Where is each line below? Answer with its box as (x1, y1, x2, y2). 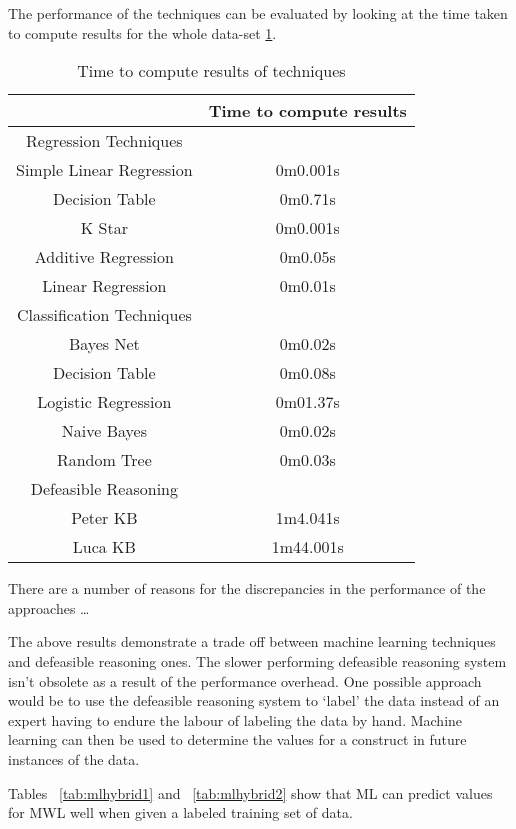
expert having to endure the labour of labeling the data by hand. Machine (8, 709, 463, 730)
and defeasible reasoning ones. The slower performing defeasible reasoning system (8, 650, 507, 671)
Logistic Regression (37, 390, 172, 414)
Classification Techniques (16, 303, 192, 327)
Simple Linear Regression (16, 158, 193, 182)
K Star (80, 216, 128, 240)
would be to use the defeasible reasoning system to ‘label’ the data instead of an (8, 690, 500, 711)
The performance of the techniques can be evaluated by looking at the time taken (8, 3, 508, 23)
